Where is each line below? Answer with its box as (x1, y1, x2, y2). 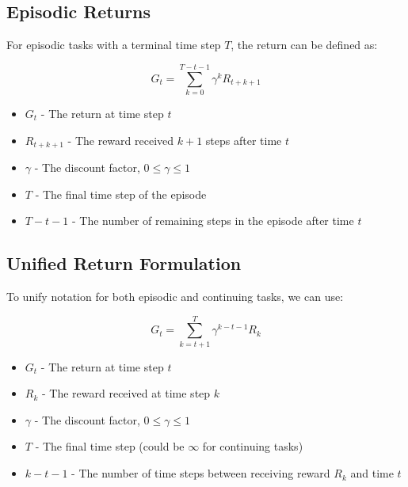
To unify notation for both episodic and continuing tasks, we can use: (6, 287, 344, 304)
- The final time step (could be (35, 438, 185, 455)
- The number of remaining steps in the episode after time (71, 212, 354, 229)
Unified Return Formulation (6, 251, 242, 276)
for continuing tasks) (202, 438, 303, 455)
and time (350, 465, 394, 481)
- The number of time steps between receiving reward (71, 465, 330, 481)
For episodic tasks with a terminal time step (6, 36, 221, 53)
